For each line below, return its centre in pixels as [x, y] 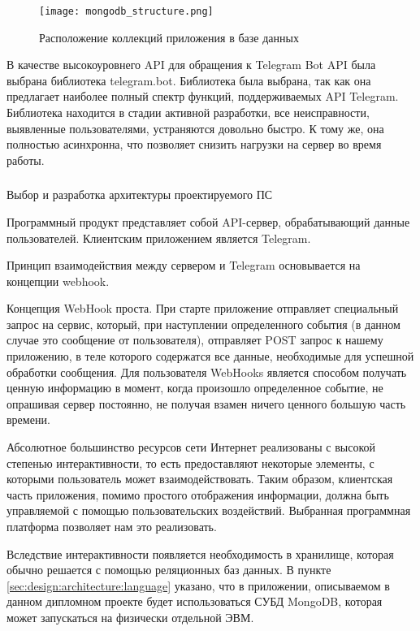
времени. [28, 419]
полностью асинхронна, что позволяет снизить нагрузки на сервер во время [194, 144]
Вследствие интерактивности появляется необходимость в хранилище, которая [200, 553]
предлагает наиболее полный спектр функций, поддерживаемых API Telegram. [203, 96]
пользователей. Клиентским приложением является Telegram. [159, 238]
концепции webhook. [58, 281]
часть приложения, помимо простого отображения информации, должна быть [198, 494]
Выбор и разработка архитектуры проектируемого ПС [140, 194]
